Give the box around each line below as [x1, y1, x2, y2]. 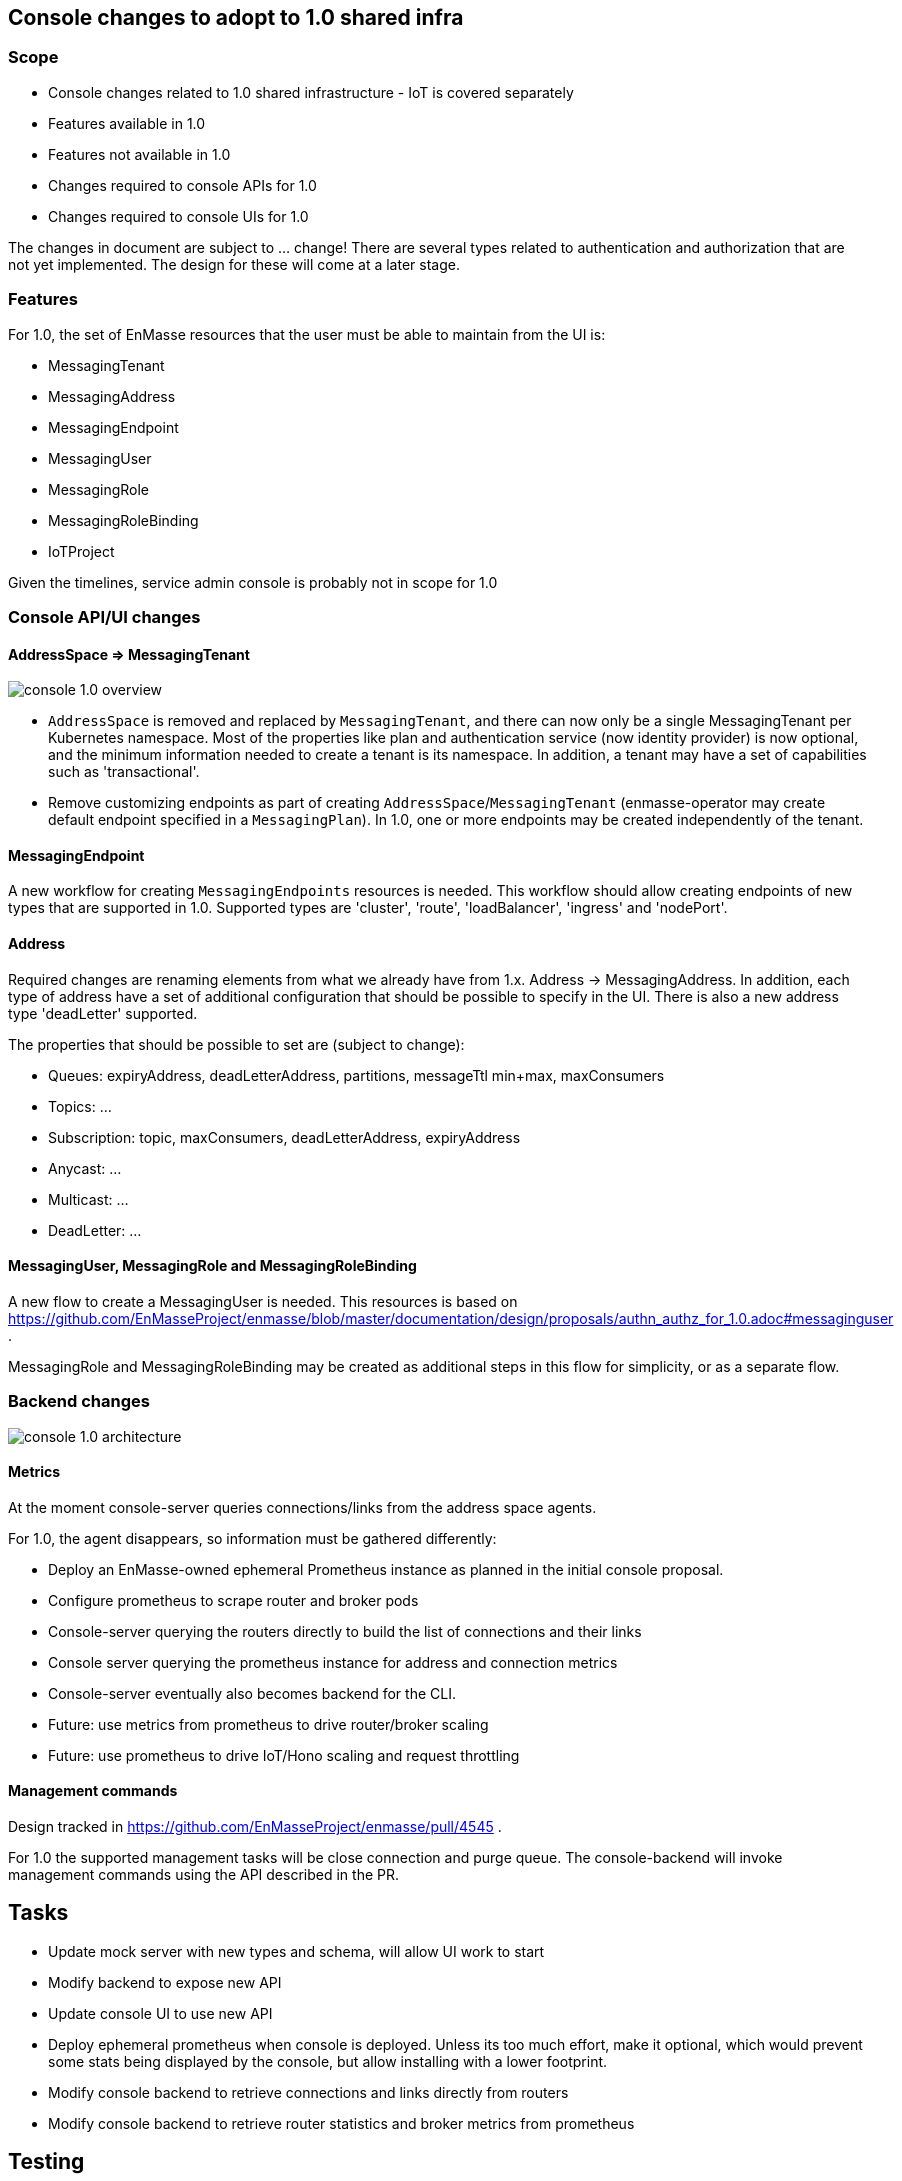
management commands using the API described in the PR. [8, 1865, 399, 1883]
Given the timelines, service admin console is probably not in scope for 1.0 [8, 573, 498, 591]
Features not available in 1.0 [48, 145, 231, 163]
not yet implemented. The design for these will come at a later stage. [8, 255, 460, 273]
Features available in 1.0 [48, 114, 206, 132]
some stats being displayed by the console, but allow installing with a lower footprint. [48, 2052, 608, 2070]
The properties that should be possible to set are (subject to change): [8, 1035, 465, 1053]
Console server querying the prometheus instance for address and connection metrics [48, 1653, 618, 1671]
